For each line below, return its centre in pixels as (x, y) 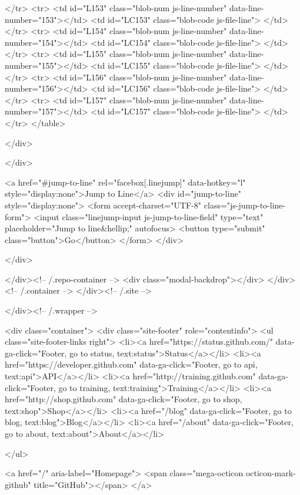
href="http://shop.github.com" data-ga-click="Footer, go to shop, (124, 399)
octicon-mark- (271, 473)
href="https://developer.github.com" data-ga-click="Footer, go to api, (131, 364)
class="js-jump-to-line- (245, 205)
